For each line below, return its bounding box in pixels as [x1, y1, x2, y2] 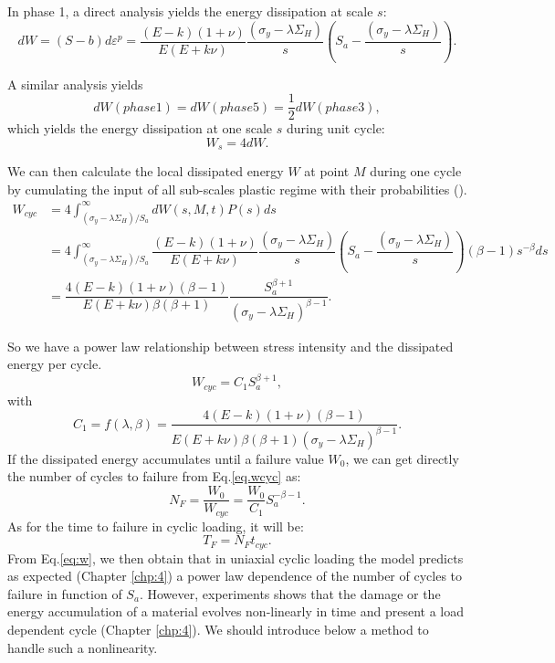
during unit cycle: [286, 119, 385, 138]
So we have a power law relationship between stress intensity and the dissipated [7, 336, 454, 355]
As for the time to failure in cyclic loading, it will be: [7, 516, 304, 535]
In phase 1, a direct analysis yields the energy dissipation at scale [7, 2, 373, 20]
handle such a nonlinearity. [7, 637, 158, 657]
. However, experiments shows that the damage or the [139, 584, 441, 603]
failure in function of [7, 584, 122, 603]
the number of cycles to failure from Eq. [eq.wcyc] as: [7, 467, 301, 486]
